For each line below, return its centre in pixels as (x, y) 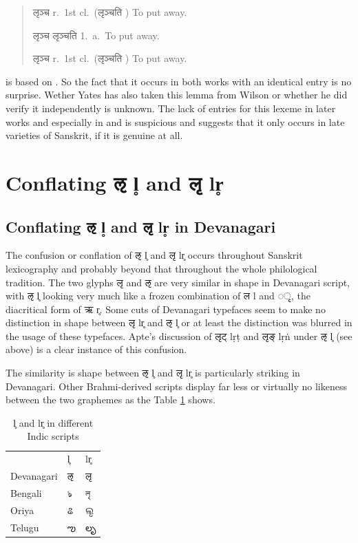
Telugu (25, 527)
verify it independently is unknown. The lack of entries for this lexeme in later (171, 108)
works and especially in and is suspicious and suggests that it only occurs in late (175, 121)
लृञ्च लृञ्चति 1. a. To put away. (96, 35)
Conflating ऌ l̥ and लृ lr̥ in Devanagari (141, 226)
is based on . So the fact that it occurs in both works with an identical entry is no (179, 81)
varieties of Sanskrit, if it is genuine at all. (94, 135)
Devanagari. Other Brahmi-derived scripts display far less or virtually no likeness (176, 386)
